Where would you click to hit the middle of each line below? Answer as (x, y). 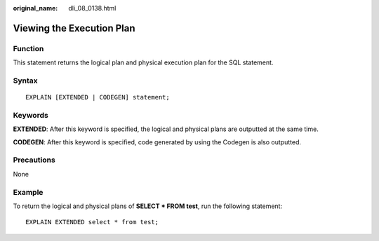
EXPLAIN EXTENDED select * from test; (92, 222)
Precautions (34, 160)
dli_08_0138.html (92, 8)
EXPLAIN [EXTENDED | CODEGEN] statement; (98, 97)
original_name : (35, 8)
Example (28, 192)
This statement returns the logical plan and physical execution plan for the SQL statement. (143, 62)
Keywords (31, 115)
